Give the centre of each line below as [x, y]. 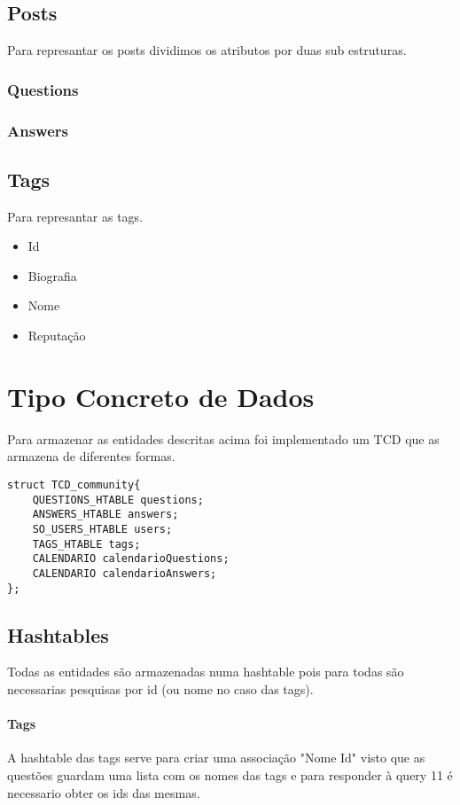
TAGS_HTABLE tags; [86, 544]
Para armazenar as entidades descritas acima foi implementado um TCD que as [223, 438]
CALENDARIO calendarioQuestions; [131, 559]
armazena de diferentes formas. [91, 456]
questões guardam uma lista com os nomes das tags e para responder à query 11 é [230, 775]
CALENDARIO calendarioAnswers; [125, 573]
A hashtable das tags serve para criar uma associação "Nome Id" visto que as [216, 758]
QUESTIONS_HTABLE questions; [118, 500]
